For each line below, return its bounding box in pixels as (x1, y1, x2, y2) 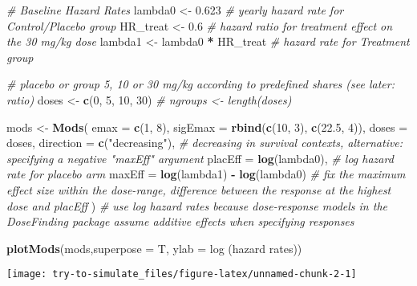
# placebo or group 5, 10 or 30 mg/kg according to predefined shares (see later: (6, 76, 395, 92)
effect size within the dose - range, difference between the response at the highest (6, 181, 391, 198)
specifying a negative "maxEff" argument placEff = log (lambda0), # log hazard (6, 149, 394, 166)
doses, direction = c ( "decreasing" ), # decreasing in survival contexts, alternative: (6, 134, 403, 151)
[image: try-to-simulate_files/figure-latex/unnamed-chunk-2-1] (6, 268, 357, 280)
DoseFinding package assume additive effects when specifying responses (6, 213, 354, 230)
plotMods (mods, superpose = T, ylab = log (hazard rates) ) (6, 239, 302, 256)
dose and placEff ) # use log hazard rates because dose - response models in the (6, 197, 387, 214)
